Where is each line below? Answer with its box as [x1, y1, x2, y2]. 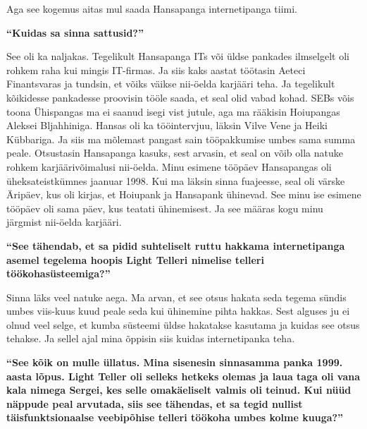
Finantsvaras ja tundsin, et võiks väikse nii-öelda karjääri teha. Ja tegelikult [6, 76, 335, 91]
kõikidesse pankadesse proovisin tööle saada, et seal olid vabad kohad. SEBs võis [6, 90, 354, 104]
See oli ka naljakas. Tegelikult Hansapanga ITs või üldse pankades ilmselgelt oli [6, 49, 349, 64]
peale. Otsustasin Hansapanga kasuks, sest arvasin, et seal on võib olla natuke [6, 145, 343, 160]
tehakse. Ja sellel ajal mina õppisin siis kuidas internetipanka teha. [6, 331, 295, 346]
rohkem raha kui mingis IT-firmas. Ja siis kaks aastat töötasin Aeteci [6, 62, 306, 77]
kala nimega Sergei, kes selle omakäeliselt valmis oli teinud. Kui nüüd [6, 382, 352, 397]
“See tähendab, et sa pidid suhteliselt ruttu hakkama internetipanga [6, 238, 345, 253]
